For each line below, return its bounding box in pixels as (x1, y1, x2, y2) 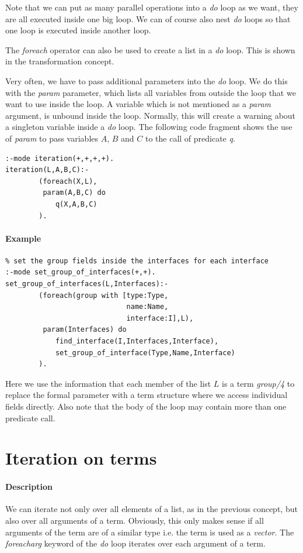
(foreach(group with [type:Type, (39, 291, 169, 300)
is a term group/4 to (222, 377, 295, 389)
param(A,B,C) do (43, 188, 106, 197)
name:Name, (126, 303, 169, 311)
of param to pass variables (5, 132, 99, 144)
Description (5, 480, 53, 493)
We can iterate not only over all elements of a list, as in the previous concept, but (5, 503, 298, 515)
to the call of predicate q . (145, 132, 235, 144)
